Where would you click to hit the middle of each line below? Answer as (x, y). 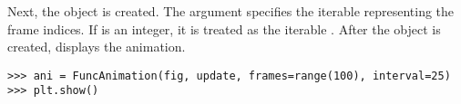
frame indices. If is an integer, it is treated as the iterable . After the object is (224, 28)
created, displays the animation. (97, 47)
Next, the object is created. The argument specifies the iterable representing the (231, 11)
